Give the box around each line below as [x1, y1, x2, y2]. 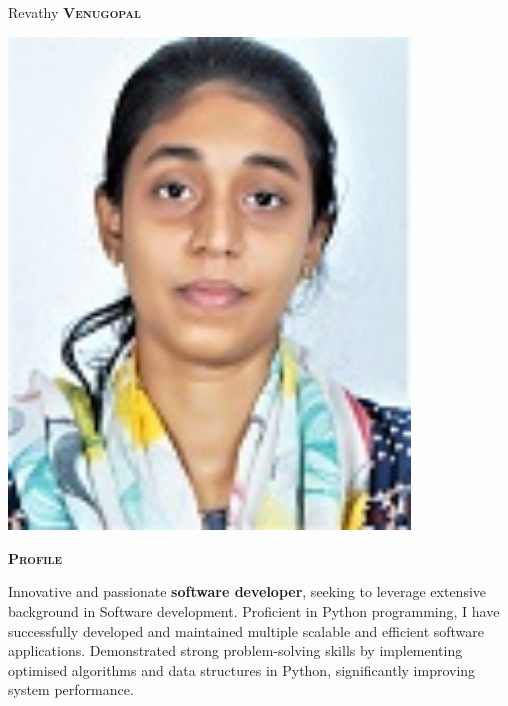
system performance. [8, 679, 134, 700]
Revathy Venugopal [8, 2, 141, 22]
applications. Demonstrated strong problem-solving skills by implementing [8, 640, 463, 661]
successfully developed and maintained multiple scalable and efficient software [8, 620, 485, 641]
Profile [8, 547, 63, 568]
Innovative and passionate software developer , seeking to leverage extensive [8, 581, 487, 602]
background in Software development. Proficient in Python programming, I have [8, 601, 500, 622]
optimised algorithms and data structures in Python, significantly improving [8, 659, 476, 680]
